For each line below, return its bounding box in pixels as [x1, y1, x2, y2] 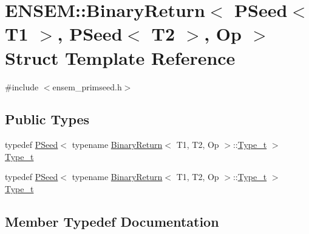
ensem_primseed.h [52, 80, 122, 93]
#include [5, 80, 39, 93]
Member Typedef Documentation [5, 212, 219, 231]
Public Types [5, 110, 90, 129]
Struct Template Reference [5, 45, 236, 70]
